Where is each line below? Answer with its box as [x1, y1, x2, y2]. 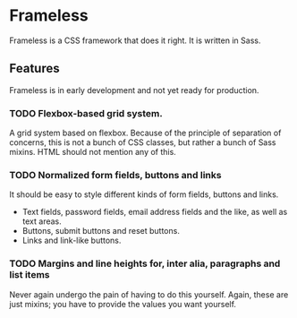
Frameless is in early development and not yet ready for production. [9, 84, 259, 95]
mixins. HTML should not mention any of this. [9, 147, 176, 158]
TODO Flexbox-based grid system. [9, 107, 163, 119]
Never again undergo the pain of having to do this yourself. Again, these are [9, 288, 289, 300]
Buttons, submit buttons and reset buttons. [21, 226, 181, 236]
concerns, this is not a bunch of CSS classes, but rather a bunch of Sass [9, 137, 276, 148]
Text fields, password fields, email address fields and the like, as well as [21, 207, 288, 218]
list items [9, 269, 50, 281]
